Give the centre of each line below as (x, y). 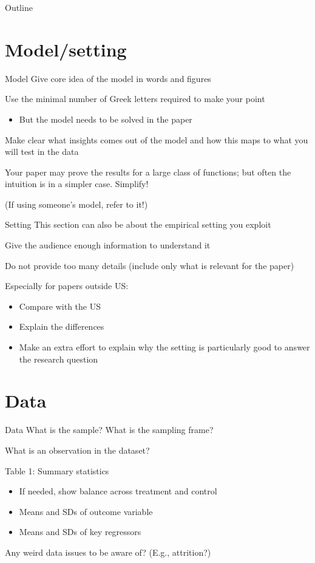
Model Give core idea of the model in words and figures (108, 78)
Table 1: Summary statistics (57, 470)
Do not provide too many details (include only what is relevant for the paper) (150, 265)
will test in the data (42, 152)
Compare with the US (60, 306)
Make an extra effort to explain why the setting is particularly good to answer (164, 347)
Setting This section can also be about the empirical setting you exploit (138, 224)
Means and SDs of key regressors (80, 532)
